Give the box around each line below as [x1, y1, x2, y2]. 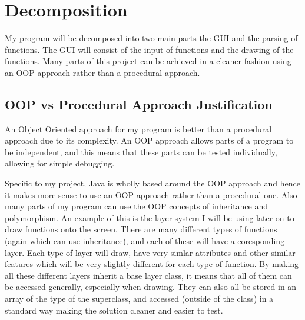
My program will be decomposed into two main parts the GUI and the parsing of [5, 32, 298, 44]
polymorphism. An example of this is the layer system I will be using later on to [5, 211, 294, 224]
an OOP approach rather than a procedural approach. [5, 66, 200, 78]
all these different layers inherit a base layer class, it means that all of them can [5, 269, 292, 281]
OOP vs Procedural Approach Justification [5, 95, 273, 113]
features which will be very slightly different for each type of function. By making [5, 258, 299, 270]
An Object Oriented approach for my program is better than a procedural [5, 122, 272, 135]
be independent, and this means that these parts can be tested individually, [5, 145, 277, 158]
